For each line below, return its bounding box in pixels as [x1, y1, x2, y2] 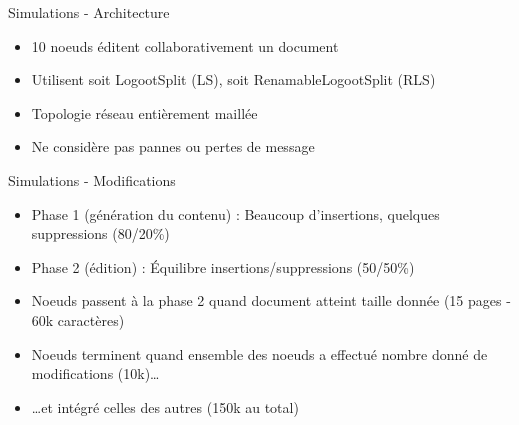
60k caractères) [31, 309, 125, 330]
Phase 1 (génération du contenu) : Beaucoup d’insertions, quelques [31, 203, 440, 224]
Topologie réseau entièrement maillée [31, 102, 258, 123]
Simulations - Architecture [8, 2, 170, 22]
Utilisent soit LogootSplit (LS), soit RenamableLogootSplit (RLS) [31, 69, 436, 90]
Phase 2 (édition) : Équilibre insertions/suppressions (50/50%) [31, 256, 415, 277]
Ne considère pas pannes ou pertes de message [31, 136, 315, 157]
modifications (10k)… [31, 363, 160, 384]
